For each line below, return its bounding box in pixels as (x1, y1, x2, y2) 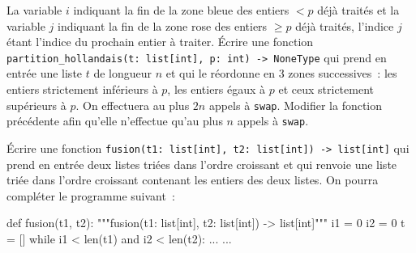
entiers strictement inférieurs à (6, 81, 158, 98)
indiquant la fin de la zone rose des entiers (57, 17, 268, 34)
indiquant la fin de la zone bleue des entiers (73, 2, 289, 18)
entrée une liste (6, 65, 83, 82)
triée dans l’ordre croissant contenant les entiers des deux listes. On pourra (6, 171, 379, 188)
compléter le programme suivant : (6, 187, 175, 204)
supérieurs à (6, 96, 66, 113)
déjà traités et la (317, 2, 400, 18)
